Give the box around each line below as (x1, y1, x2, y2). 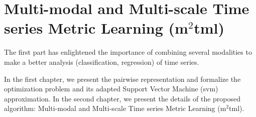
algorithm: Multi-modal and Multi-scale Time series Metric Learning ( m (4, 103, 226, 113)
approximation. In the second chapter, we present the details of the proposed (4, 93, 241, 103)
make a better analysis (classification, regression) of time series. (4, 56, 199, 67)
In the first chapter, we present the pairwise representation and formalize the (4, 73, 241, 84)
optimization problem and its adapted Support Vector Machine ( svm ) (4, 83, 218, 94)
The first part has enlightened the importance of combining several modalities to (4, 47, 252, 57)
